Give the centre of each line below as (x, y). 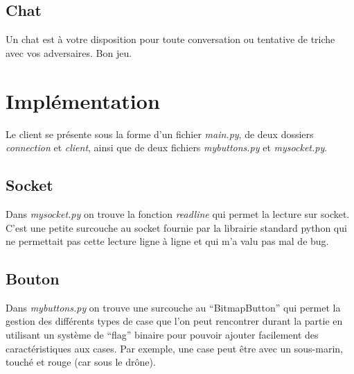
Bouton (33, 279)
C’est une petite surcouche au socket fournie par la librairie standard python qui (176, 227)
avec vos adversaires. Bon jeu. (69, 52)
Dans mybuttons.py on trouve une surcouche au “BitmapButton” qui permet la (173, 307)
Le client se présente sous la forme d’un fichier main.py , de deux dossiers (160, 134)
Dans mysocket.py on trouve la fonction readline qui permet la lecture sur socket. (178, 213)
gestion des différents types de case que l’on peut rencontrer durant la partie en (174, 321)
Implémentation (83, 100)
